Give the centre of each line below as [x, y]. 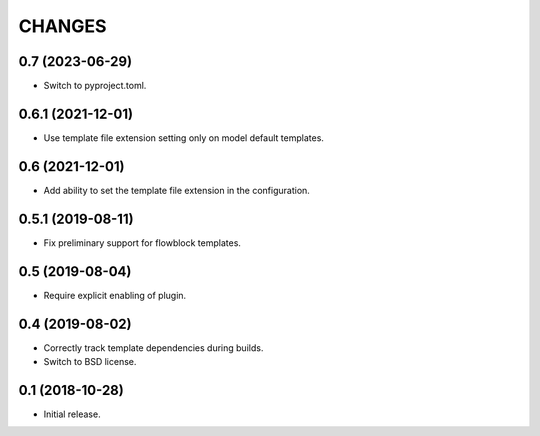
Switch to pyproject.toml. [95, 86]
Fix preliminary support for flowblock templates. [142, 242]
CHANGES [62, 26]
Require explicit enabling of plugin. [115, 295]
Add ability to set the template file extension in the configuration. [176, 190]
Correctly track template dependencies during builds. [153, 347]
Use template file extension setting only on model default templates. [184, 137]
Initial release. [72, 414]
